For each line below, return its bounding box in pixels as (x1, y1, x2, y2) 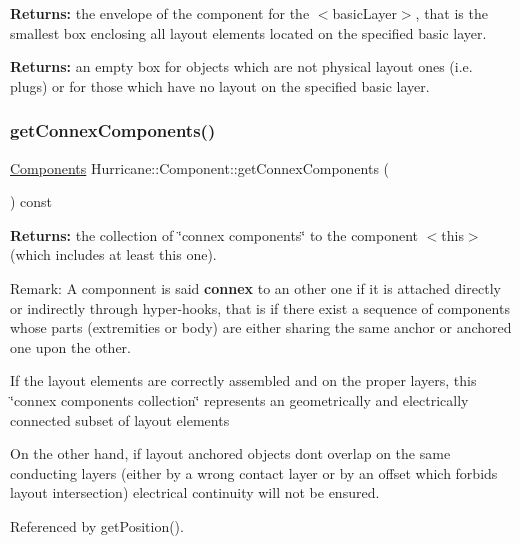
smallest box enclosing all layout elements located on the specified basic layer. (10, 22, 487, 43)
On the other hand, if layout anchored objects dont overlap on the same (10, 443, 451, 464)
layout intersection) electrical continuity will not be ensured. (10, 482, 380, 503)
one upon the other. (10, 336, 132, 357)
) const (10, 191, 53, 212)
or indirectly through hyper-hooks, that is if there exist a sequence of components (10, 297, 510, 318)
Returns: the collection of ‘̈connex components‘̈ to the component (10, 224, 419, 245)
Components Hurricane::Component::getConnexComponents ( (10, 157, 390, 178)
